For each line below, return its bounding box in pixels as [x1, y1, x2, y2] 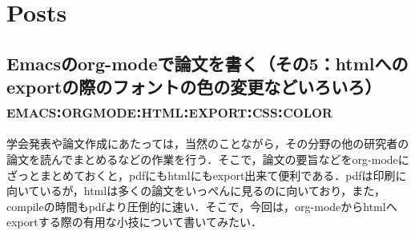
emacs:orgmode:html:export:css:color [6, 98, 332, 122]
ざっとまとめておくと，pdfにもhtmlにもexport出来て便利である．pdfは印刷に [6, 166, 407, 183]
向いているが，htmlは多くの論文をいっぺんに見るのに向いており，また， [6, 182, 386, 199]
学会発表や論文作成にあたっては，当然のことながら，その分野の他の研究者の [6, 135, 409, 152]
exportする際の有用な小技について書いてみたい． [6, 213, 262, 230]
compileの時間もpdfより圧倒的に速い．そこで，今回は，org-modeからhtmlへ [6, 197, 397, 214]
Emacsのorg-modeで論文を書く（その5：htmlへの [6, 50, 409, 75]
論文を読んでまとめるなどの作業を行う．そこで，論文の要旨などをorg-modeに [6, 150, 409, 167]
